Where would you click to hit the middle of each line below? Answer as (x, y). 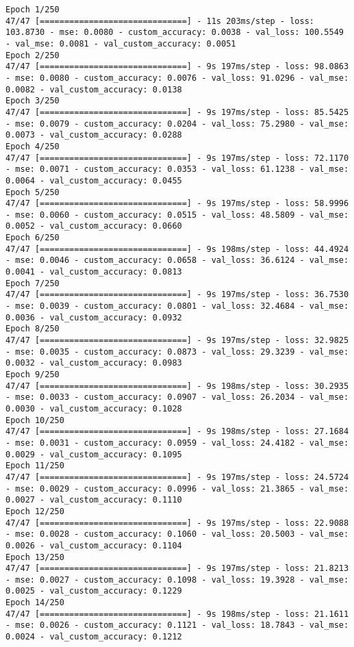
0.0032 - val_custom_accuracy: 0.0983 (94, 363)
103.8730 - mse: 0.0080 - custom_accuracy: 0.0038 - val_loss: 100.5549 (175, 33)
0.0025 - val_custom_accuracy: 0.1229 (94, 591)
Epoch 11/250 (35, 466)
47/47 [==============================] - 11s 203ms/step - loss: (160, 21)
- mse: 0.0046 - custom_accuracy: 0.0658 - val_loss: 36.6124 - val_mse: (177, 261)
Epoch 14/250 (35, 603)
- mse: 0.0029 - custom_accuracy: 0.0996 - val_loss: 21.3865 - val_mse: (177, 489)
